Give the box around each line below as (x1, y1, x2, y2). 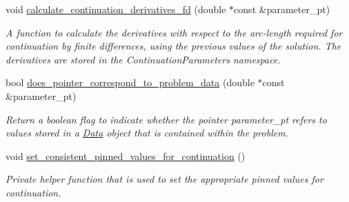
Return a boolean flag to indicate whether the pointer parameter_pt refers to (6, 112, 327, 126)
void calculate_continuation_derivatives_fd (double (6, 2, 226, 16)
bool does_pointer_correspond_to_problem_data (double (6, 75, 255, 90)
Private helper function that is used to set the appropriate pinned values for (6, 172, 323, 186)
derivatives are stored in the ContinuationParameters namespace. (6, 52, 281, 66)
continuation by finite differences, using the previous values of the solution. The (6, 39, 341, 53)
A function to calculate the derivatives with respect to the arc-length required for (6, 25, 343, 39)
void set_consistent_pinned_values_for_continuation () (6, 148, 246, 163)
